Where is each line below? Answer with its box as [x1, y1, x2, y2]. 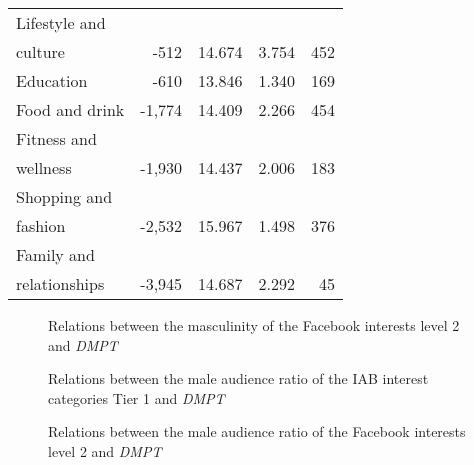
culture [16, 40, 65, 63]
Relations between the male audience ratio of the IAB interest [48, 368, 429, 389]
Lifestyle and [16, 11, 106, 34]
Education [16, 69, 88, 92]
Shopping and [16, 185, 113, 208]
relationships [16, 272, 105, 295]
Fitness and [16, 127, 97, 150]
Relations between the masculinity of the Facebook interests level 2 [48, 315, 460, 335]
